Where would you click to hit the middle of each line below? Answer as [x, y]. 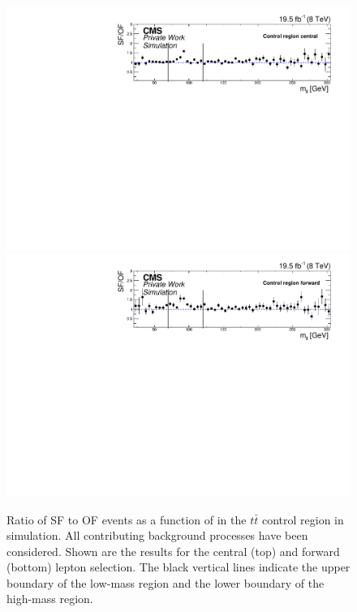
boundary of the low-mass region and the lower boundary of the [166, 582]
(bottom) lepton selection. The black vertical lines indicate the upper [178, 567]
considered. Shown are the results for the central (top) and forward [173, 551]
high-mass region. [50, 599]
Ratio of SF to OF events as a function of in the [127, 519]
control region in [303, 519]
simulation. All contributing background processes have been [157, 535]
